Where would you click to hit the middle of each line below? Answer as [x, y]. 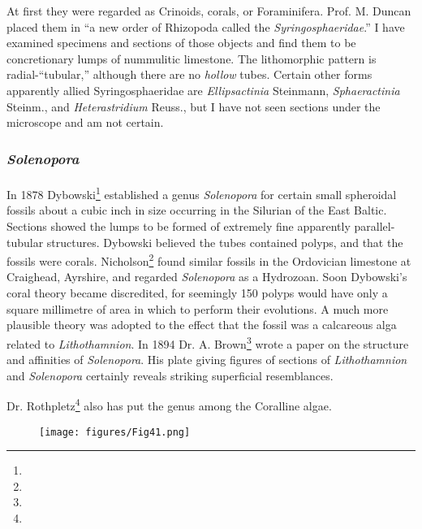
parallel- [375, 226]
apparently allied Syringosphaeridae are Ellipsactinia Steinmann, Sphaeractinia [203, 90]
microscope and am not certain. [85, 122]
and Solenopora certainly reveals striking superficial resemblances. [170, 375]
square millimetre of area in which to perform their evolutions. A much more [198, 308]
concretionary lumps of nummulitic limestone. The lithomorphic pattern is [192, 58]
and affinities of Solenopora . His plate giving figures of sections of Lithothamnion [207, 360]
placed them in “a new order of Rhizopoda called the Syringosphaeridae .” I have [206, 26]
